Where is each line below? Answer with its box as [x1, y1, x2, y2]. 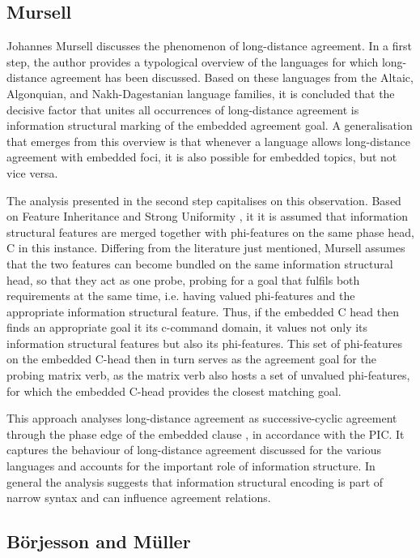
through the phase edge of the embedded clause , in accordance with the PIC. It [6, 425, 405, 442]
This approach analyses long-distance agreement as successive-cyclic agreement [6, 410, 397, 427]
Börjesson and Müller [6, 529, 191, 554]
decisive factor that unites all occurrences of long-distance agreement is [6, 101, 359, 118]
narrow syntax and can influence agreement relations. [6, 489, 271, 506]
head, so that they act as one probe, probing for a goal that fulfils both [6, 271, 360, 288]
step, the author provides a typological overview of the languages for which [6, 53, 379, 70]
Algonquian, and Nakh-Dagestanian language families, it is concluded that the [6, 84, 395, 101]
